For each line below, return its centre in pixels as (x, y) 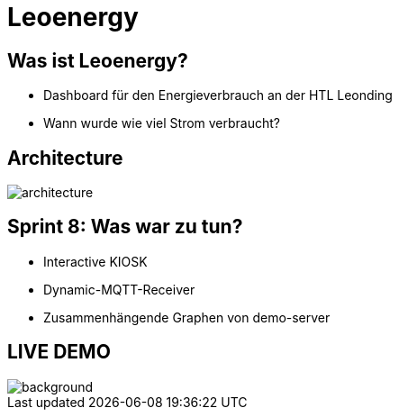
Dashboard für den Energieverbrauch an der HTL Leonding (218, 95)
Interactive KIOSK (95, 261)
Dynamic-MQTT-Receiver (119, 289)
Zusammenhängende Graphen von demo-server (187, 317)
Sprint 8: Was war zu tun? (125, 227)
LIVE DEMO (59, 352)
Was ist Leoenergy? (98, 60)
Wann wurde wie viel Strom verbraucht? (162, 123)
